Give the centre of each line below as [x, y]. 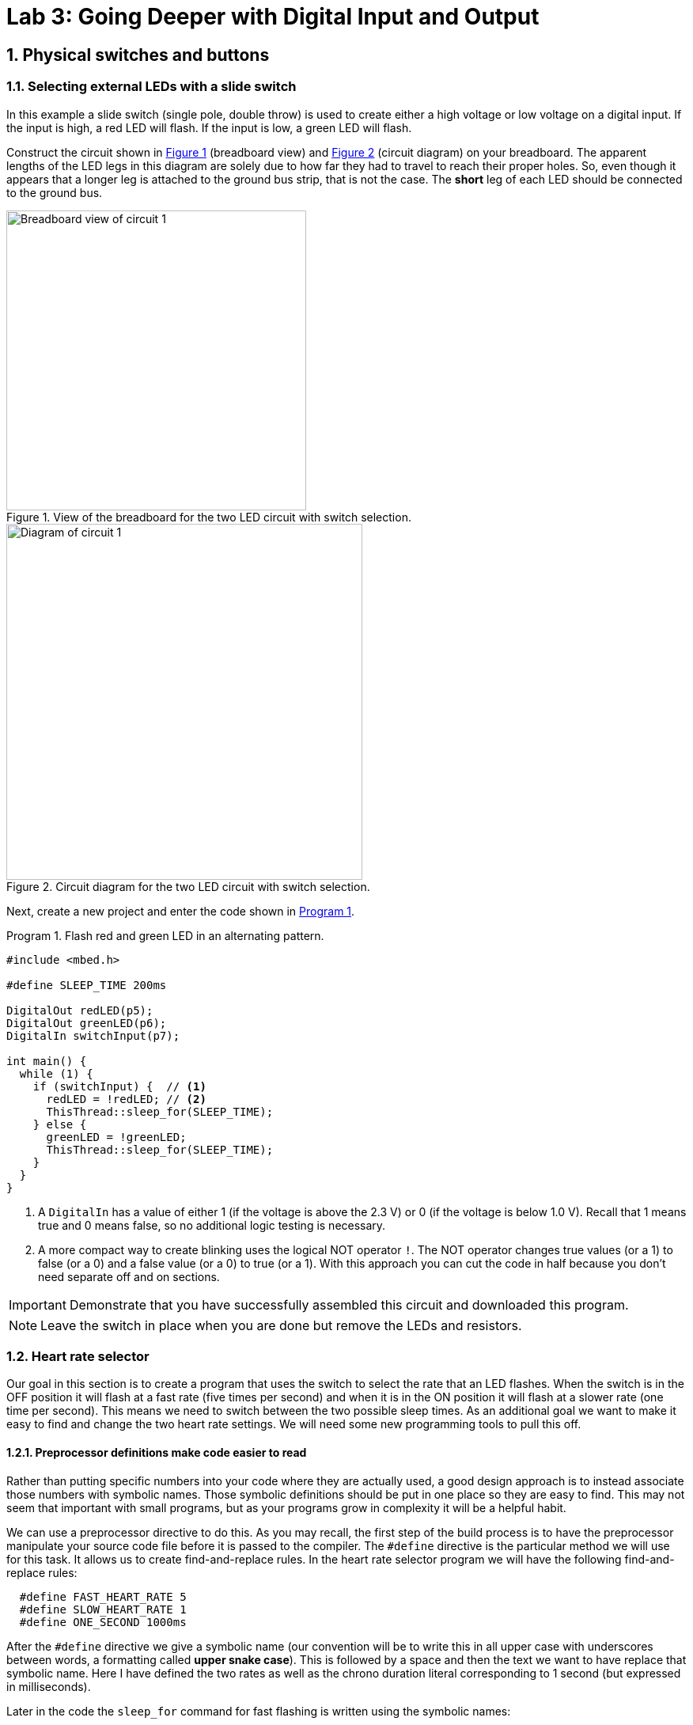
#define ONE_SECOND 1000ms [103, 1622]
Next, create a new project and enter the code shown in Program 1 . [181, 911]
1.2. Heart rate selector [78, 1356]
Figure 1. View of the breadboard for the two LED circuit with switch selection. [209, 517]
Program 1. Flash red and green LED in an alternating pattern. [165, 935]
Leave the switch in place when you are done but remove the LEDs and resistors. [281, 1325]
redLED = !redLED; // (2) [126, 1099]
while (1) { [56, 1073]
